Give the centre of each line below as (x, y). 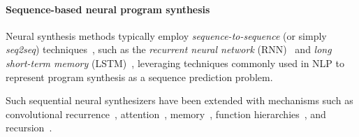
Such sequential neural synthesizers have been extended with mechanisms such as (179, 100)
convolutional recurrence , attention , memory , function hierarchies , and (166, 114)
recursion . (29, 128)
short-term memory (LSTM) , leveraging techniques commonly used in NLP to (175, 63)
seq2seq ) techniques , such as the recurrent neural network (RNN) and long (169, 49)
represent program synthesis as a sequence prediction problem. (139, 77)
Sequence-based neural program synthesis (108, 9)
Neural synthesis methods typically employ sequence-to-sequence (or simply (166, 35)
